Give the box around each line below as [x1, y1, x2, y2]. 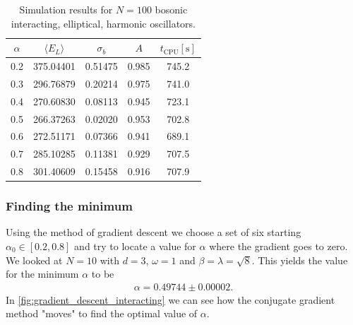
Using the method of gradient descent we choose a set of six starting [6, 225, 301, 240]
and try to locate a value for [74, 239, 196, 253]
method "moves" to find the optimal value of [6, 306, 198, 321]
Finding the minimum [6, 197, 133, 215]
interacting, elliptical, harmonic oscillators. [11, 16, 196, 30]
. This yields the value [251, 252, 348, 267]
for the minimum [6, 266, 79, 281]
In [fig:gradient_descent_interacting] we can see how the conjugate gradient [6, 292, 335, 307]
